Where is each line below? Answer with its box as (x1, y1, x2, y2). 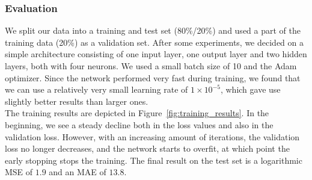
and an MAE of (49, 166, 106, 178)
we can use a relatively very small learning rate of (5, 83, 188, 96)
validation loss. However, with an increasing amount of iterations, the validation (5, 130, 300, 143)
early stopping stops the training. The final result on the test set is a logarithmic (5, 154, 302, 166)
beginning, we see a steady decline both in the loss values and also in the (5, 118, 274, 131)
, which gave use (220, 83, 281, 96)
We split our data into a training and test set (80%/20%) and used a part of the (5, 24, 301, 37)
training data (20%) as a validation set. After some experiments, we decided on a (5, 36, 304, 48)
